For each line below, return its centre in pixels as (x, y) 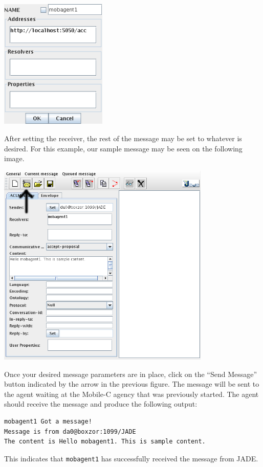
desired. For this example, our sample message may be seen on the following (123, 148)
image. (14, 158)
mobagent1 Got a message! (48, 422)
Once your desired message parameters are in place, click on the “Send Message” (131, 374)
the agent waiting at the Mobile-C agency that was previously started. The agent (131, 394)
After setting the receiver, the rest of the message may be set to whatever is (123, 138)
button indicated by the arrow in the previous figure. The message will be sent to (132, 384)
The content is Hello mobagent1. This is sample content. (105, 442)
